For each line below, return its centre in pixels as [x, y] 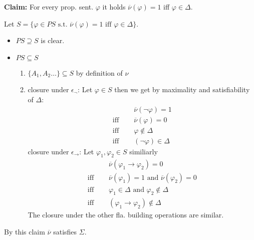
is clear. [53, 40]
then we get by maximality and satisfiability [182, 89]
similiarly [144, 151]
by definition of [99, 72]
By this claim [25, 231]
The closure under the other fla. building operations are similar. [126, 215]
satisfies [65, 231]
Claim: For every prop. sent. [49, 7]
